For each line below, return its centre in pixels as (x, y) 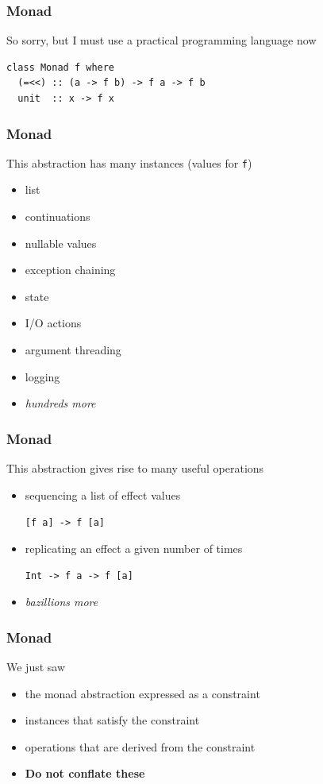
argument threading (73, 350)
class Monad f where (61, 67)
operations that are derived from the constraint (140, 746)
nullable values (61, 243)
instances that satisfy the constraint (112, 720)
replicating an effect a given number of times (134, 548)
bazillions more (62, 602)
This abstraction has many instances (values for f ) (129, 162)
